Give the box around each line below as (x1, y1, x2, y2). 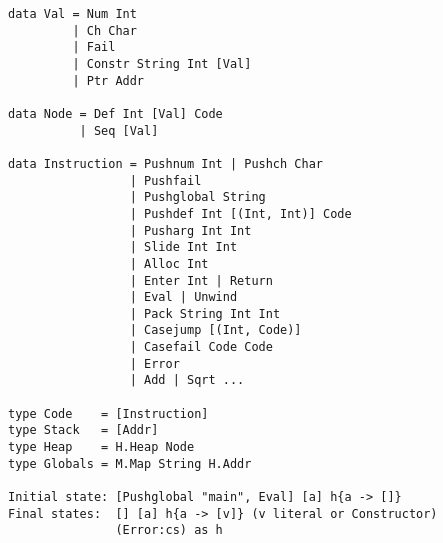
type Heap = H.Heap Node (8, 440, 195, 455)
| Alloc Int (129, 256, 209, 271)
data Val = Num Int (8, 7, 137, 21)
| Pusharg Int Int (129, 223, 252, 238)
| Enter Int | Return (129, 273, 273, 288)
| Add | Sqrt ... (129, 373, 245, 388)
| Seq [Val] (79, 123, 159, 138)
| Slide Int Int (129, 240, 238, 255)
